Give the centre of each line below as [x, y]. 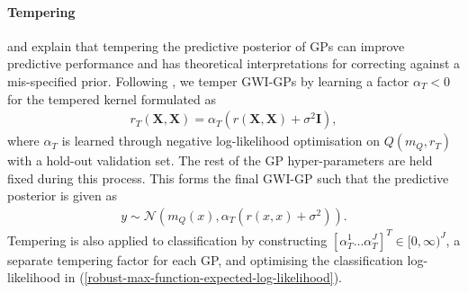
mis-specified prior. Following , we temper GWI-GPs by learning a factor [208, 80]
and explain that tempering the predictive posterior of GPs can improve [206, 45]
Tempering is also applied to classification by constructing [167, 240]
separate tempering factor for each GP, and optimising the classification [205, 259]
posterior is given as [63, 195]
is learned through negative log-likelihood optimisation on [221, 141]
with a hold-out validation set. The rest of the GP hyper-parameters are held [220, 160]
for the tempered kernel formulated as [112, 98]
